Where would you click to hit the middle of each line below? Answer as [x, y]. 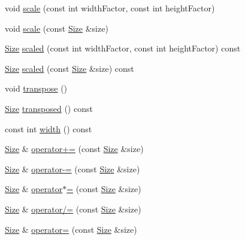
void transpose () [36, 88]
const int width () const [49, 128]
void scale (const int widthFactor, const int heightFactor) [110, 8]
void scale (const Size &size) [57, 28]
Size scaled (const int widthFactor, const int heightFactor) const [123, 48]
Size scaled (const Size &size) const [69, 68]
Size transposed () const [49, 108]
